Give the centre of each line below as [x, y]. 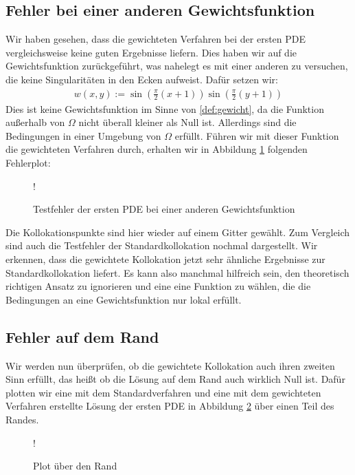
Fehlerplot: [28, 162]
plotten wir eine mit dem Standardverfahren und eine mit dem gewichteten [163, 392]
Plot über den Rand [75, 466]
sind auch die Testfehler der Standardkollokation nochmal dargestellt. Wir [162, 245]
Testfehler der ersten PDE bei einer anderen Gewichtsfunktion [164, 209]
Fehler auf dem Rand [82, 336]
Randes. [22, 419]
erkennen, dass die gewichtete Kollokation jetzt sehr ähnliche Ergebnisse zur [165, 258]
